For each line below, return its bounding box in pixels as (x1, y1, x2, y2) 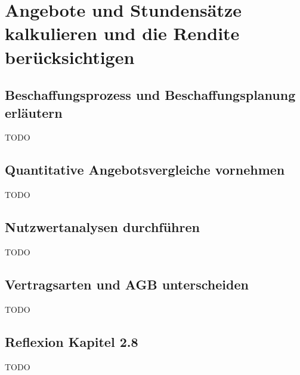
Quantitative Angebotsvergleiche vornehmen (5, 160, 285, 179)
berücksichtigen (5, 44, 135, 69)
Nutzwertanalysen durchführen (5, 218, 200, 236)
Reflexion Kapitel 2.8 (5, 332, 138, 350)
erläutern (5, 103, 63, 121)
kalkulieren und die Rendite (5, 21, 240, 45)
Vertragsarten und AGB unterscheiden (5, 275, 249, 293)
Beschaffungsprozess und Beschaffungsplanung (5, 86, 296, 104)
